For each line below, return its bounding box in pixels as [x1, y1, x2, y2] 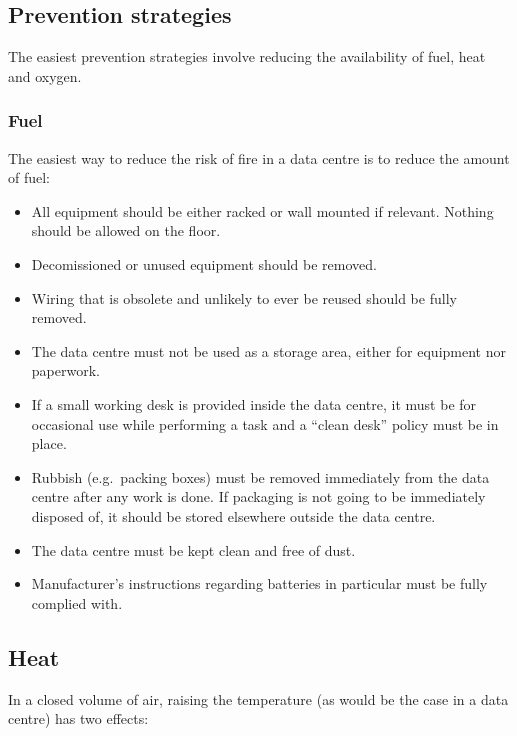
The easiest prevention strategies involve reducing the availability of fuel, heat [8, 46, 486, 67]
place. [31, 433, 67, 454]
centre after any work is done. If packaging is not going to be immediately [31, 486, 486, 507]
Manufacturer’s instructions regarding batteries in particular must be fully [31, 573, 488, 594]
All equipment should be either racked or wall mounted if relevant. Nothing [31, 200, 494, 221]
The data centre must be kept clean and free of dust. [31, 539, 356, 560]
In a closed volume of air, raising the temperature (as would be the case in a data [8, 688, 509, 709]
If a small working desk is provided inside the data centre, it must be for [31, 393, 477, 414]
